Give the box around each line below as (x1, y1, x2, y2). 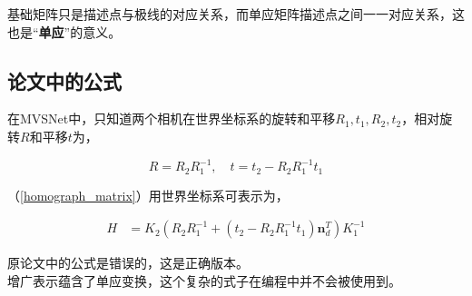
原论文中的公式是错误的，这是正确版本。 (7, 253, 249, 272)
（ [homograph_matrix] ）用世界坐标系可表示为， (7, 185, 289, 204)
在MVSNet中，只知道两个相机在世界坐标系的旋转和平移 (7, 109, 336, 128)
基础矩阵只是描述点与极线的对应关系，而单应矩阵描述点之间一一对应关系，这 (7, 5, 465, 23)
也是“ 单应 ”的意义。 (7, 22, 122, 41)
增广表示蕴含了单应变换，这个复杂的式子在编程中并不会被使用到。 (7, 271, 401, 290)
